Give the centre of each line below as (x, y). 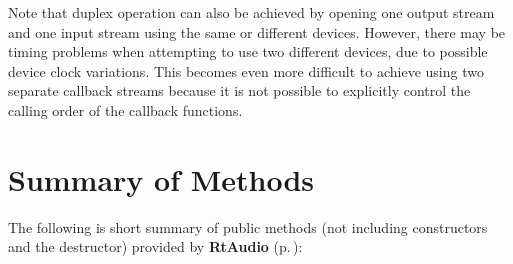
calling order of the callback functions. (125, 109)
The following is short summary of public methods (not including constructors (248, 226)
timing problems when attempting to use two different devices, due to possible (248, 51)
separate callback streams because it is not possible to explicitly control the (239, 90)
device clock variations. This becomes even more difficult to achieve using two (246, 70)
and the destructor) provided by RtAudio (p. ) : (155, 246)
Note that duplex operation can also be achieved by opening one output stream (251, 12)
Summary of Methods (161, 178)
